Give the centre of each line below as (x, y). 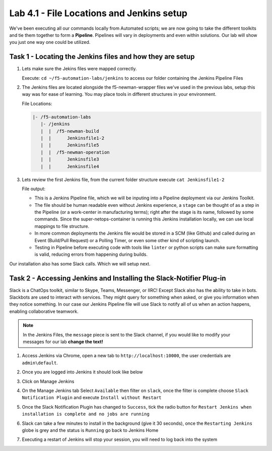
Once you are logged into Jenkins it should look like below (82, 372)
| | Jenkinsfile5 (70, 145)
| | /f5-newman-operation (75, 152)
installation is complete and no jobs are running (86, 414)
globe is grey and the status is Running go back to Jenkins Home (90, 430)
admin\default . (40, 363)
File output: (33, 189)
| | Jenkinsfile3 (70, 159)
